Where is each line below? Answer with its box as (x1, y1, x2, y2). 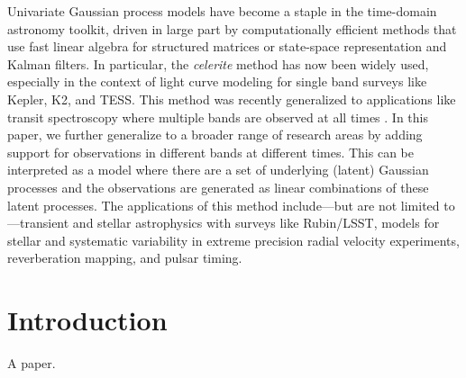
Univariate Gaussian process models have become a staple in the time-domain (7, 2, 437, 20)
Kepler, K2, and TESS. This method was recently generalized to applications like (7, 89, 456, 108)
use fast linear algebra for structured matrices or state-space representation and (7, 37, 447, 56)
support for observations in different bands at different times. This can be (7, 142, 414, 161)
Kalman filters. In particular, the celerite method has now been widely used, (7, 54, 429, 73)
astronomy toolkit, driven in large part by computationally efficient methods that (7, 19, 457, 38)
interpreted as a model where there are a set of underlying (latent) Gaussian (7, 160, 429, 179)
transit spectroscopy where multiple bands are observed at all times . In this (7, 107, 428, 126)
